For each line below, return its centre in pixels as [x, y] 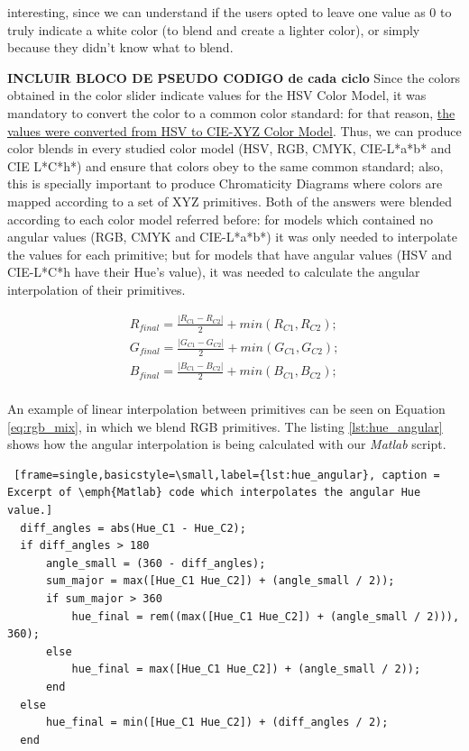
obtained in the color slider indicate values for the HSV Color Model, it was [217, 95]
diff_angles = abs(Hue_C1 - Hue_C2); [133, 528]
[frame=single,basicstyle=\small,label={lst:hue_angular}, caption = [227, 475]
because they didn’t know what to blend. [120, 47]
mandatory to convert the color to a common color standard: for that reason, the [231, 112]
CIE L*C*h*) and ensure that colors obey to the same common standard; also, [225, 165]
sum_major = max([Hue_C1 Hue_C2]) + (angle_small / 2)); [220, 581]
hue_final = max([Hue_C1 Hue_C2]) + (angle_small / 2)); [246, 669]
